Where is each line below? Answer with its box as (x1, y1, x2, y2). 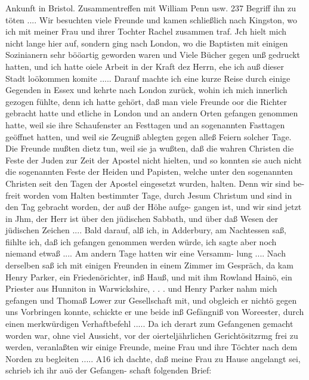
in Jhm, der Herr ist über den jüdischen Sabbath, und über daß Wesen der (5, 212, 278, 224)
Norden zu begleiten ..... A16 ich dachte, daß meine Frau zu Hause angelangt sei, (5, 352, 301, 364)
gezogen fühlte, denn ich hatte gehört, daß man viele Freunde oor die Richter (5, 95, 287, 107)
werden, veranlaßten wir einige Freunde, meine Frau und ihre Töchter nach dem (5, 341, 298, 353)
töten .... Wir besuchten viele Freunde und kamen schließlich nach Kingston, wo (5, 13, 297, 26)
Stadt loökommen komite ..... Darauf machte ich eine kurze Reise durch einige (5, 72, 291, 84)
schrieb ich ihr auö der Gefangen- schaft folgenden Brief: (5, 364, 212, 376)
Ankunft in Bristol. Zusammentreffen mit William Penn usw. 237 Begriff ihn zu (5, 2, 296, 14)
